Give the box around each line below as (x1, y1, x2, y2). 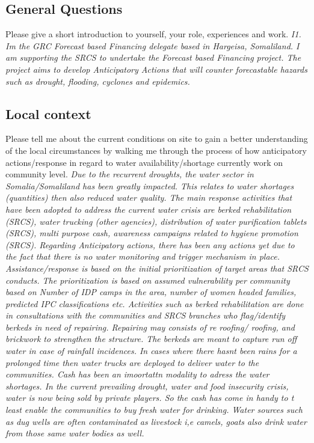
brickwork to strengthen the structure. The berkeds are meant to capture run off (5, 332, 297, 345)
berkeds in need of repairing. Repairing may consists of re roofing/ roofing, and (5, 320, 295, 333)
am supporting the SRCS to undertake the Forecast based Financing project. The (5, 51, 301, 64)
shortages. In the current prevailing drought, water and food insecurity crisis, (5, 379, 289, 392)
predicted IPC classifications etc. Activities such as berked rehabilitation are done (5, 297, 304, 310)
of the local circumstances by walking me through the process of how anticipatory (5, 144, 307, 156)
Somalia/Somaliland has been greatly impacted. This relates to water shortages (5, 179, 294, 192)
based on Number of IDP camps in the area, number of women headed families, (5, 286, 297, 298)
